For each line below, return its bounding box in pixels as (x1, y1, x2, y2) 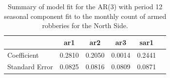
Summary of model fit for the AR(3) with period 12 (8, 1, 163, 11)
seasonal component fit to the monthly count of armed (4, 11, 167, 21)
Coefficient (7, 49, 39, 60)
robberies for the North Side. (42, 20, 128, 31)
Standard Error (7, 62, 53, 72)
